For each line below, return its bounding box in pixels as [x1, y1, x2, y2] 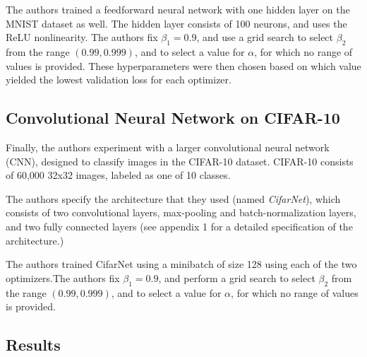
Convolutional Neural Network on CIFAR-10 [6, 107, 340, 129]
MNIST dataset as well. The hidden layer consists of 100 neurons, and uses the [6, 16, 347, 30]
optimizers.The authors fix [6, 270, 120, 285]
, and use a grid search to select [196, 30, 334, 45]
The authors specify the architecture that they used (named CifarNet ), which [6, 191, 341, 206]
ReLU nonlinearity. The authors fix [6, 30, 158, 45]
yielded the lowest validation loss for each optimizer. [6, 72, 231, 87]
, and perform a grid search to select [158, 270, 315, 285]
